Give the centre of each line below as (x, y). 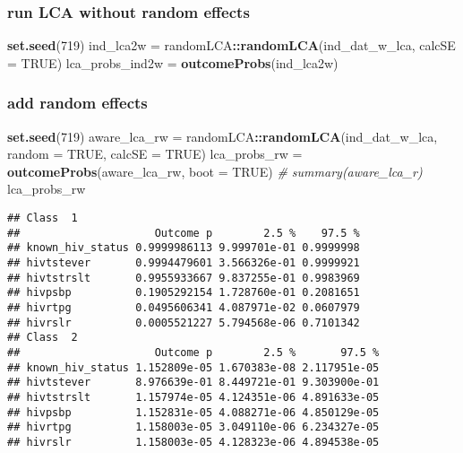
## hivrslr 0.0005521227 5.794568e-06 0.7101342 (184, 322)
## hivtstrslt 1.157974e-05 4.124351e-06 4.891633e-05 (193, 397)
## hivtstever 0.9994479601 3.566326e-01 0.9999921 (184, 262)
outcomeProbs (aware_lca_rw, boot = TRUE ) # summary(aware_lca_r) (215, 171)
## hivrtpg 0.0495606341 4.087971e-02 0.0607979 (184, 307)
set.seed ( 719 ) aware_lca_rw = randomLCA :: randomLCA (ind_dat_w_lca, (223, 136)
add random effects (77, 103)
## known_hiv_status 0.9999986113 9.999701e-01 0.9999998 (184, 248)
